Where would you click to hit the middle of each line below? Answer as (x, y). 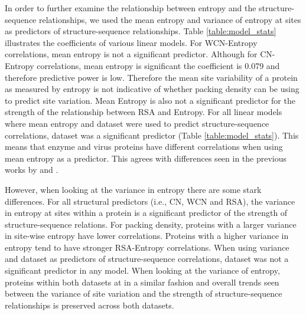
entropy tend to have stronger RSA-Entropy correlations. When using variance (147, 247)
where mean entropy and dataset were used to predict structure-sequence (137, 123)
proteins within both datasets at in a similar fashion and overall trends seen (142, 282)
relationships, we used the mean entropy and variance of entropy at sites (170, 19)
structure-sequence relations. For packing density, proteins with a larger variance (151, 224)
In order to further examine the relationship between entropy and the (131, 8)
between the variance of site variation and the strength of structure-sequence (144, 293)
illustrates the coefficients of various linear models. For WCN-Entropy (131, 42)
